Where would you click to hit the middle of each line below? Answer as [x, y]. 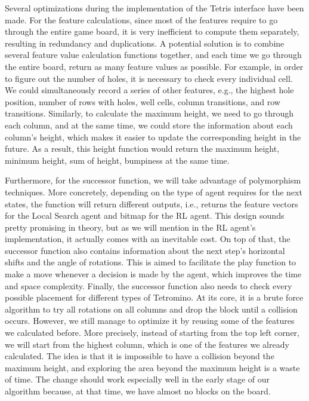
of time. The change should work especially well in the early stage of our [137, 379]
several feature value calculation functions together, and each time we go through [153, 55]
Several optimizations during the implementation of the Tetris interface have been [154, 8]
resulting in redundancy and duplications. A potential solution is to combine [145, 43]
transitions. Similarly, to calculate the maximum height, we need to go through [149, 113]
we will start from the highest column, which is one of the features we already [147, 344]
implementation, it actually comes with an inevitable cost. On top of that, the [148, 239]
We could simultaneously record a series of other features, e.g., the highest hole [149, 90]
